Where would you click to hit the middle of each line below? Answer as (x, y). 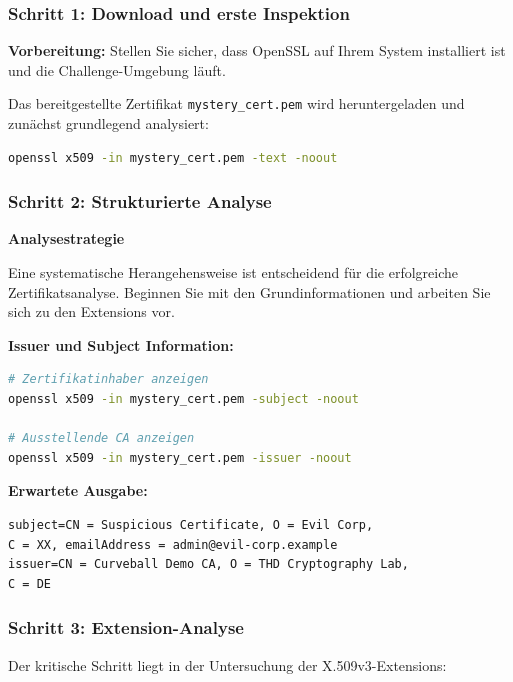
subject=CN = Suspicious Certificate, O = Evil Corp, (191, 525)
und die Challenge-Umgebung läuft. (117, 69)
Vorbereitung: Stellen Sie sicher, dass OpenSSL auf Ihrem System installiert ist (257, 50)
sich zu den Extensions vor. (91, 311)
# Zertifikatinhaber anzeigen (108, 379)
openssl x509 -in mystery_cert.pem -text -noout (173, 157)
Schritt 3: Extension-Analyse (126, 627)
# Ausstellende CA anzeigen (101, 438)
